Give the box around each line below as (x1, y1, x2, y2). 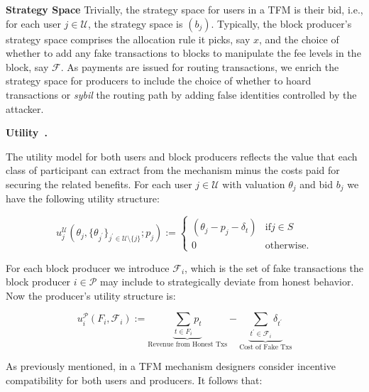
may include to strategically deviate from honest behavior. (100, 274, 354, 289)
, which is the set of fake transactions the (184, 260, 364, 275)
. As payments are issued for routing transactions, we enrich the (60, 59, 339, 74)
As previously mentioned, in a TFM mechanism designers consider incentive (6, 359, 336, 374)
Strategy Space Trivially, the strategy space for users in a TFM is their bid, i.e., (6, 2, 363, 16)
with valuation (222, 176, 285, 191)
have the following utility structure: (6, 191, 160, 206)
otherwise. (265, 241, 309, 251)
